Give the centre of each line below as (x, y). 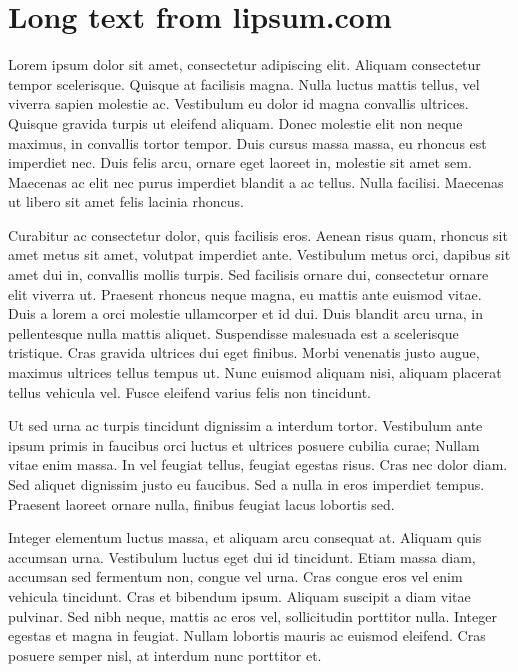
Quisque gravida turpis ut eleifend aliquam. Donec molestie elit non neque (235, 122)
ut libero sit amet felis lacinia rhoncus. (126, 201)
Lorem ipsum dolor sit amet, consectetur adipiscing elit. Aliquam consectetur (244, 64)
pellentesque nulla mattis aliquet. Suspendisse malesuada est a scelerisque (233, 332)
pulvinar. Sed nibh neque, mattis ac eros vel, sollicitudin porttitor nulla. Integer (252, 615)
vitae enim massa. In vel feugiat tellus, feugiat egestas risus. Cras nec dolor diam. (258, 464)
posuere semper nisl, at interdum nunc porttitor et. (165, 654)
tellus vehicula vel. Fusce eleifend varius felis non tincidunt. (190, 391)
